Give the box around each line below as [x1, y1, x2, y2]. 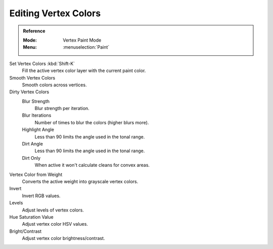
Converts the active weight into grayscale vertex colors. [22, 178, 139, 185]
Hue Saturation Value [9, 214, 54, 220]
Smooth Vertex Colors [9, 75, 56, 81]
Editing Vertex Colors [9, 8, 101, 19]
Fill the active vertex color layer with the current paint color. [22, 67, 146, 74]
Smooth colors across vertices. [22, 82, 87, 88]
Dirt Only [22, 155, 40, 161]
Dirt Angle [22, 141, 43, 147]
